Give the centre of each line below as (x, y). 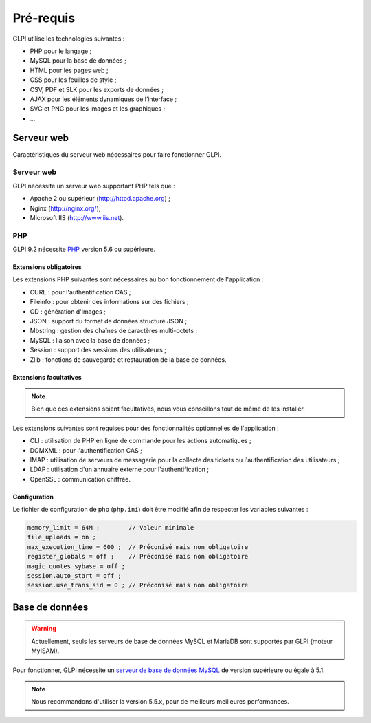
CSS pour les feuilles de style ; (73, 80)
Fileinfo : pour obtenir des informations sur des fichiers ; (109, 302)
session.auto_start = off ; (74, 575)
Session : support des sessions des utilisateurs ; (98, 350)
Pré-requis (44, 18)
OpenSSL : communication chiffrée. (80, 479)
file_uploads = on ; (61, 537)
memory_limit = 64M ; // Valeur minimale (111, 528)
